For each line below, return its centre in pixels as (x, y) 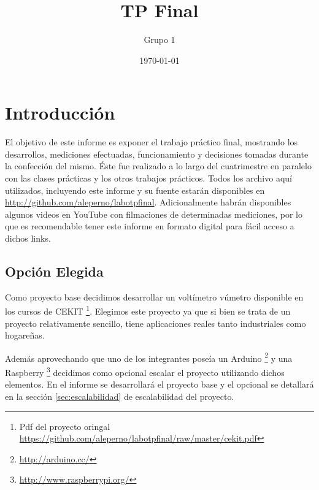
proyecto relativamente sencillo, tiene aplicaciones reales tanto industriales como (156, 323)
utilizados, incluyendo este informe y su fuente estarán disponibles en (135, 190)
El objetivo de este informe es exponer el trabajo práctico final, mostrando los (152, 142)
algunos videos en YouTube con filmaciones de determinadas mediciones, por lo (154, 214)
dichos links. (28, 238)
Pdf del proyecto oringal (65, 426)
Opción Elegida (54, 271)
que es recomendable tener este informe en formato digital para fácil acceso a (150, 226)
